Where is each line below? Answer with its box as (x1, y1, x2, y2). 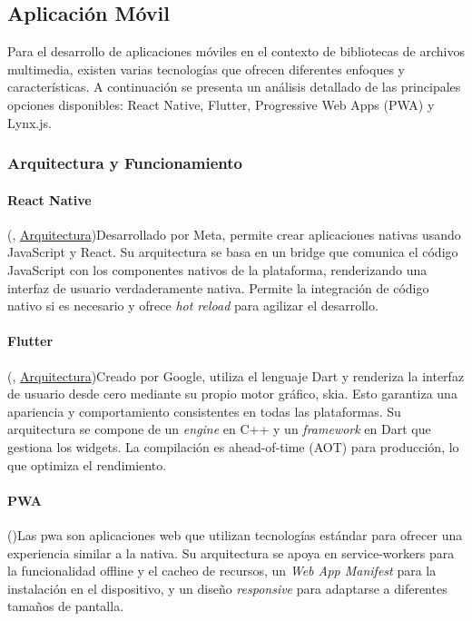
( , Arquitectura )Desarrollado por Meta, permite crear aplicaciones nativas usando (7, 224, 461, 243)
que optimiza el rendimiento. (7, 455, 167, 474)
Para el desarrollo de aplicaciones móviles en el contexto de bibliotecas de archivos (7, 42, 465, 61)
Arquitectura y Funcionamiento (7, 152, 242, 174)
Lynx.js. (7, 113, 52, 132)
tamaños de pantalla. (7, 596, 124, 616)
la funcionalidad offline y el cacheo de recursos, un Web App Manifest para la (7, 561, 437, 580)
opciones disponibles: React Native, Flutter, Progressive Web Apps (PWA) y (7, 94, 435, 113)
